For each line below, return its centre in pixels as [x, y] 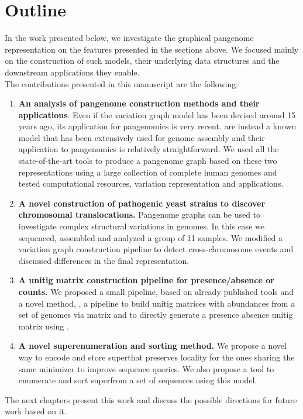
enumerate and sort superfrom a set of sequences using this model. [138, 380]
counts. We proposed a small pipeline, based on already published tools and [156, 291]
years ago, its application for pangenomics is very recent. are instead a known [157, 126]
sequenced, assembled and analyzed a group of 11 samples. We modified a [150, 237]
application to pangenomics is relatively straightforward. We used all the [149, 149]
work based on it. [36, 411]
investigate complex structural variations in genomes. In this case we [141, 226]
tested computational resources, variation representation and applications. [151, 183]
